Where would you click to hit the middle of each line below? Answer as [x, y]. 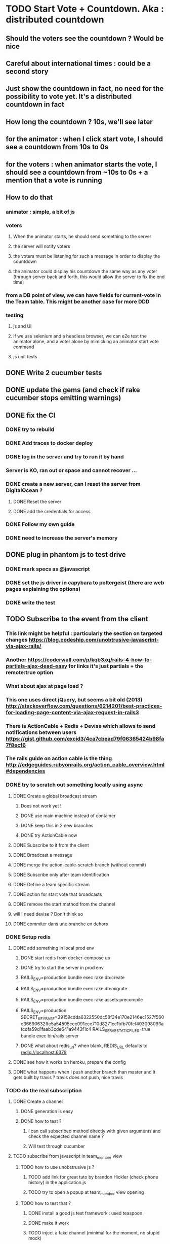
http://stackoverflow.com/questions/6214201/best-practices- [84, 706]
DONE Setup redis [28, 937]
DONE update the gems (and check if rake [73, 390]
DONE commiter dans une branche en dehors [60, 924]
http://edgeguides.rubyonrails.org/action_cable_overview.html [85, 765]
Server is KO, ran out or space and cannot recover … [71, 470]
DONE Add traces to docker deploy [49, 443]
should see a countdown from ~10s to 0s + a [77, 172]
